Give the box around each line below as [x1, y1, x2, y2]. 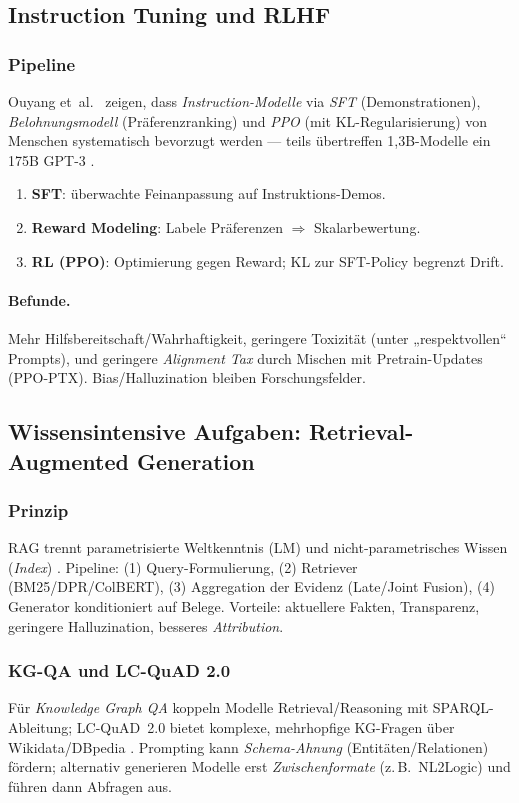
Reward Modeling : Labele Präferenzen [31, 216, 283, 237]
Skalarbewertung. [314, 216, 421, 237]
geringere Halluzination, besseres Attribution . [8, 615, 284, 636]
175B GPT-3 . [8, 149, 95, 170]
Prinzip [8, 497, 69, 522]
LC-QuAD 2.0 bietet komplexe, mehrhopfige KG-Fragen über [76, 716, 455, 737]
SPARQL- [432, 697, 494, 718]
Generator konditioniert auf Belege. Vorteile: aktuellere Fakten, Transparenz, [8, 595, 480, 616]
